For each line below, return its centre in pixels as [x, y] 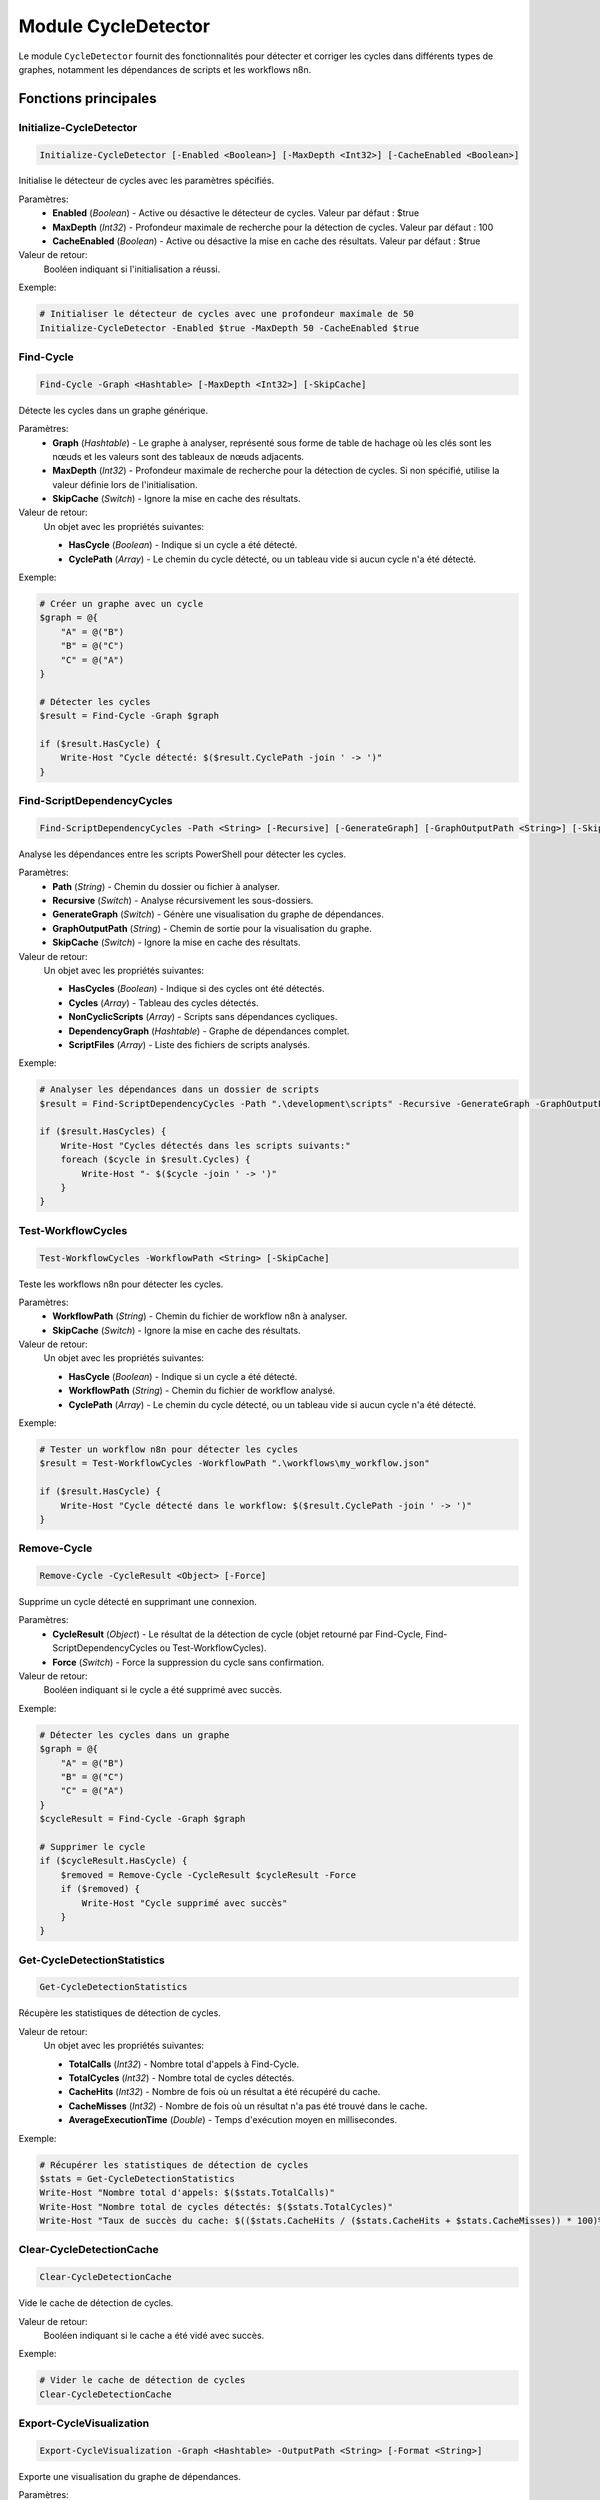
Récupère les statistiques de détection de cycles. [120, 2013]
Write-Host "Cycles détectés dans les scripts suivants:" [205, 1145]
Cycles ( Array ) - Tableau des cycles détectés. [163, 1002]
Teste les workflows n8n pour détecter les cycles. [121, 1284]
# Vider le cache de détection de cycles [142, 2380]
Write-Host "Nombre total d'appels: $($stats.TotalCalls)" [187, 2193]
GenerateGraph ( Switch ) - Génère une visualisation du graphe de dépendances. [218, 914]
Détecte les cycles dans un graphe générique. [113, 410]
